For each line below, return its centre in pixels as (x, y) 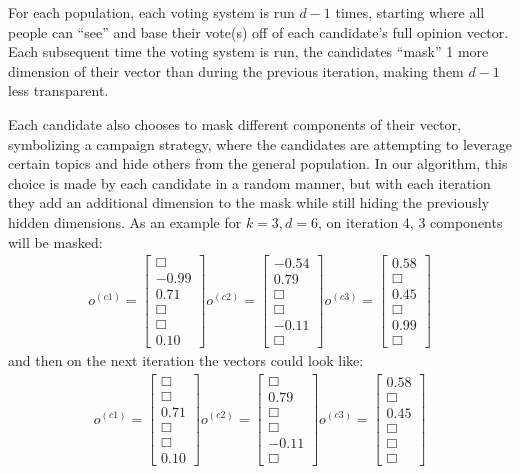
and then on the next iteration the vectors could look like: (186, 360)
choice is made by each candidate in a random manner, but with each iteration (249, 182)
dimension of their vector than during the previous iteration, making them (236, 70)
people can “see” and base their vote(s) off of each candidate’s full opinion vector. (258, 31)
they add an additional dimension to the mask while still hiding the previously (249, 202)
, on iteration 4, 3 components (410, 221)
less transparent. (58, 90)
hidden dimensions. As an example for (125, 221)
